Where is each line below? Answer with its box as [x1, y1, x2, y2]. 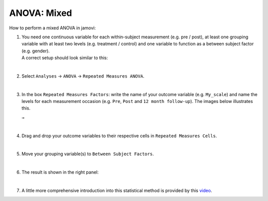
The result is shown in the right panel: [21, 169, 99, 175]
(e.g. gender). [21, 48, 50, 54]
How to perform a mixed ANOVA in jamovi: [9, 25, 96, 31]
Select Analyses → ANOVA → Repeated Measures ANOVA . [21, 73, 145, 79]
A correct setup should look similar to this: [21, 55, 108, 61]
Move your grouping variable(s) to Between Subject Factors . [21, 151, 154, 157]
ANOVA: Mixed [9, 7, 72, 18]
